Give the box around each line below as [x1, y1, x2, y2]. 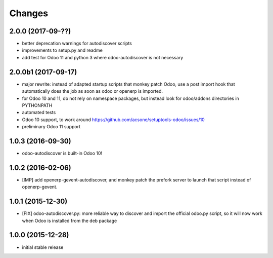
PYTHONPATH [22, 102, 53, 108]
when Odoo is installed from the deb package [22, 217, 117, 224]
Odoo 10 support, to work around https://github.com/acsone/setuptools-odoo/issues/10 [22, 117, 205, 123]
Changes [9, 8, 48, 19]
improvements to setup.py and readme [22, 47, 103, 53]
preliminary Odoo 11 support [22, 124, 81, 130]
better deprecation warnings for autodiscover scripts [22, 41, 132, 47]
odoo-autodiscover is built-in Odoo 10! [22, 150, 103, 156]
